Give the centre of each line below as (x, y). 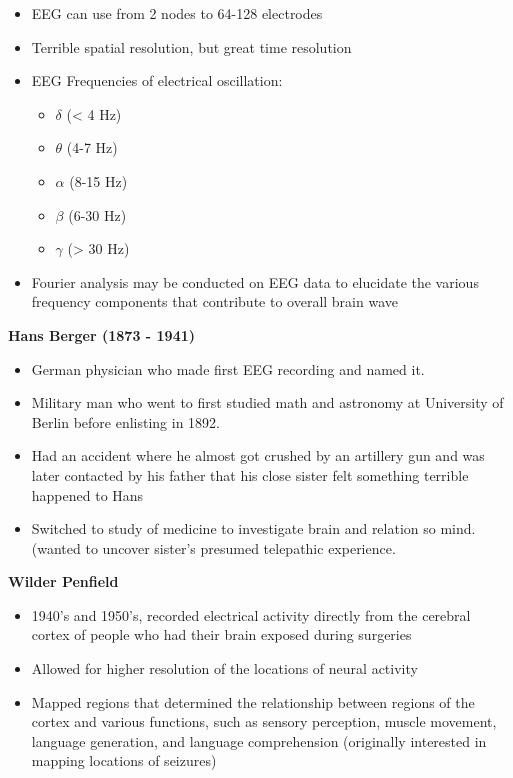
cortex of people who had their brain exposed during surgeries (221, 634)
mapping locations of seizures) (124, 760)
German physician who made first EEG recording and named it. (228, 368)
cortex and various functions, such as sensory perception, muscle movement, (264, 721)
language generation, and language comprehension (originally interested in (259, 740)
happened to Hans (87, 494)
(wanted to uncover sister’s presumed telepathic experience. (213, 547)
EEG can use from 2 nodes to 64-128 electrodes (177, 13)
